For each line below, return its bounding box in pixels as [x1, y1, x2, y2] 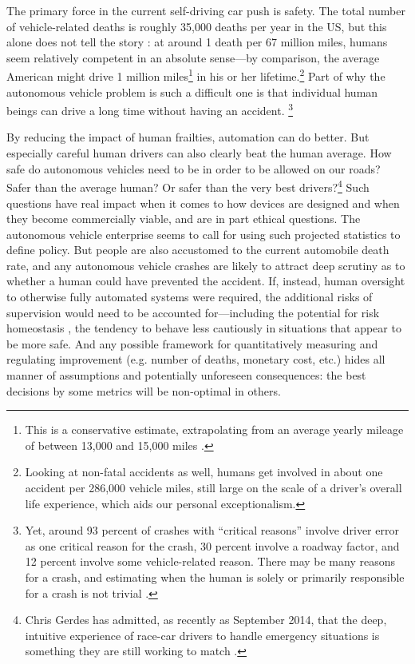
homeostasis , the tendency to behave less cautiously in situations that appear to [6, 320, 401, 336]
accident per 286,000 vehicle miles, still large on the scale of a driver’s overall [25, 479, 402, 495]
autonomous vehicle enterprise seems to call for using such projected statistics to [6, 225, 401, 242]
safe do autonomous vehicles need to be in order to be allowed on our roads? [6, 160, 381, 177]
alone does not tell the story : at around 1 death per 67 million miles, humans [6, 34, 388, 50]
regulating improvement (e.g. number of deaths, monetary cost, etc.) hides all [6, 351, 385, 368]
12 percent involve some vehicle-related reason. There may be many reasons [25, 553, 395, 570]
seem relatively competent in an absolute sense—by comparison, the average [6, 49, 380, 66]
